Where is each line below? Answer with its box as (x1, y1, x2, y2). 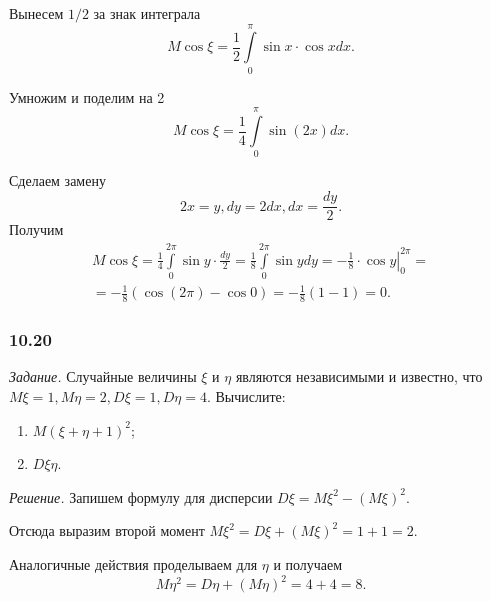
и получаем (273, 554, 343, 574)
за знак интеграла (93, 3, 201, 23)
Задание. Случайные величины (9, 366, 197, 387)
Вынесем (9, 3, 64, 23)
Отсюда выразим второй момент (9, 520, 205, 541)
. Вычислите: (206, 386, 286, 407)
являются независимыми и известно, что (235, 366, 483, 387)
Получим (9, 219, 64, 240)
